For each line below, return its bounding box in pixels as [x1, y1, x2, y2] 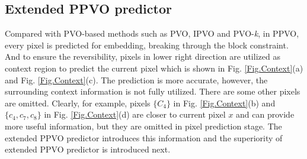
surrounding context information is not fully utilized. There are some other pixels [5, 85, 300, 98]
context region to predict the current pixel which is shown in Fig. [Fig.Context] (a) [5, 61, 303, 74]
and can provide [236, 108, 295, 121]
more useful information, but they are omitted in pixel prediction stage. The [5, 119, 282, 132]
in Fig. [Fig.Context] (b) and [173, 96, 276, 109]
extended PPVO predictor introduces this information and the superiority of [5, 131, 283, 144]
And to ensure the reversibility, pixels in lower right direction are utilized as [5, 50, 280, 63]
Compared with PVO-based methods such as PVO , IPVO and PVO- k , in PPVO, [5, 27, 299, 40]
